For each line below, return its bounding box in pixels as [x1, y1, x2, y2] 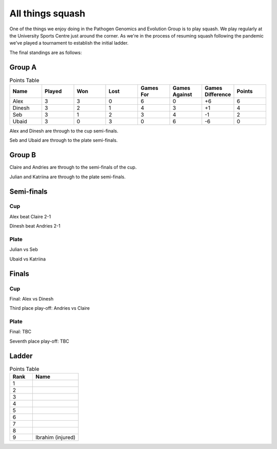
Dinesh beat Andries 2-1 [9, 223, 61, 229]
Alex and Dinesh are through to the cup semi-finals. [9, 128, 118, 134]
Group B [9, 151, 36, 159]
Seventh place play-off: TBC [9, 338, 69, 344]
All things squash [9, 8, 86, 19]
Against [172, 91, 192, 98]
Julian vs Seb [9, 247, 38, 253]
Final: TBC [9, 329, 32, 335]
